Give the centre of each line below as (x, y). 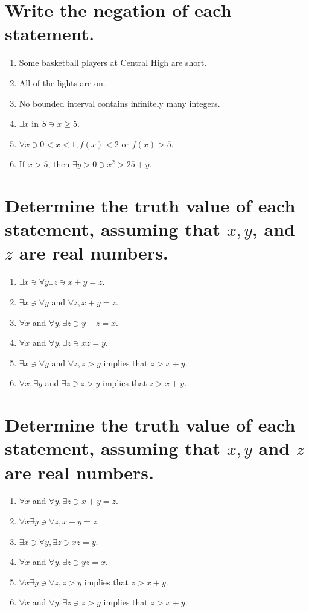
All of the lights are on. (62, 82)
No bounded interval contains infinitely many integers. (119, 103)
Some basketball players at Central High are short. (113, 62)
